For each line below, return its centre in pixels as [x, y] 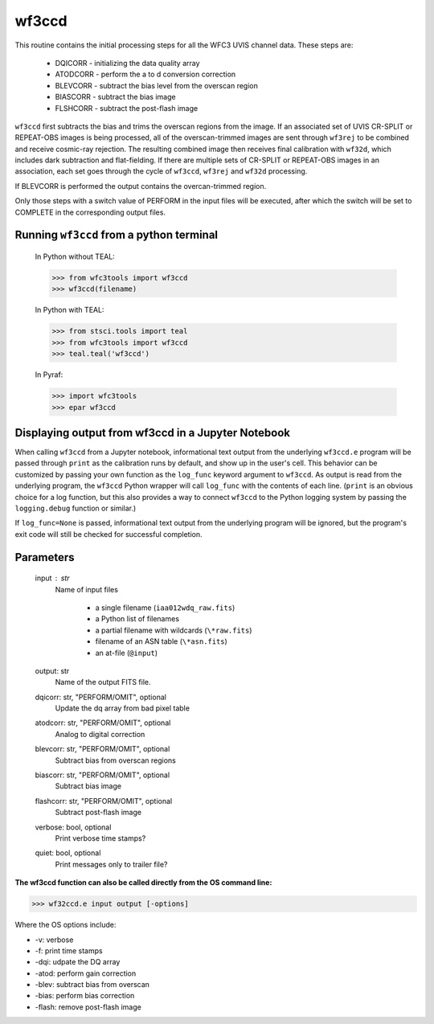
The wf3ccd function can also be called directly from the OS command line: [143, 883]
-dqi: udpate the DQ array [78, 962]
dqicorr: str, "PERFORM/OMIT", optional [100, 697]
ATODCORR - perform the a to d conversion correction [145, 74]
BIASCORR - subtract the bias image [115, 97]
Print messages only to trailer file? [111, 864]
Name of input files [86, 589]
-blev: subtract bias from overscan [92, 985]
